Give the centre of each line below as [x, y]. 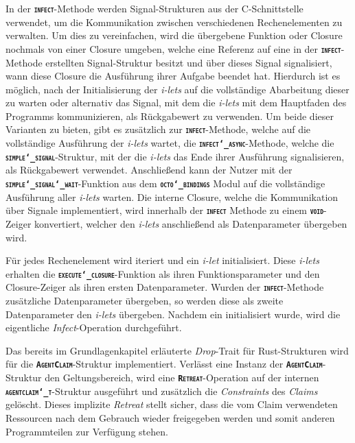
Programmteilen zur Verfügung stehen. [87, 431]
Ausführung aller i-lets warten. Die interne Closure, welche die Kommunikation [172, 196]
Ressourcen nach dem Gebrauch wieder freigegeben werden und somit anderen [170, 417]
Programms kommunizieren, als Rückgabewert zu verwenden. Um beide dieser [170, 116]
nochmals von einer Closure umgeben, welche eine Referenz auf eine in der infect [173, 48]
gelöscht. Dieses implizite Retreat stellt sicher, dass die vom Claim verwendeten [172, 404]
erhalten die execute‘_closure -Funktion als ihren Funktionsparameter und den [163, 273]
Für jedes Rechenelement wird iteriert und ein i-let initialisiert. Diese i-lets [162, 260]
